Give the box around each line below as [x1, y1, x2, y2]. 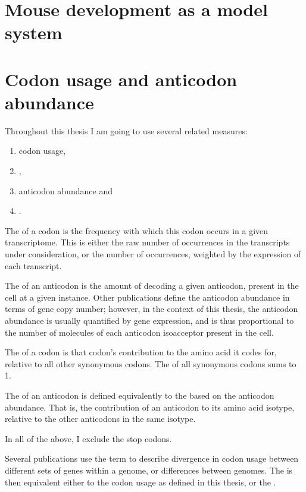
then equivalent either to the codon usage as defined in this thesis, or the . [5, 475, 276, 488]
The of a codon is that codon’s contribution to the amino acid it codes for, [5, 346, 277, 358]
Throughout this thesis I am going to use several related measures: [5, 124, 248, 137]
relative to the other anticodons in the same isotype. [5, 412, 196, 425]
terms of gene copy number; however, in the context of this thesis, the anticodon [5, 302, 298, 315]
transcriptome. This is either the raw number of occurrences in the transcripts [5, 236, 290, 248]
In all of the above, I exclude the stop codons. [5, 432, 172, 444]
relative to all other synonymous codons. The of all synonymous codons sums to [5, 357, 296, 370]
